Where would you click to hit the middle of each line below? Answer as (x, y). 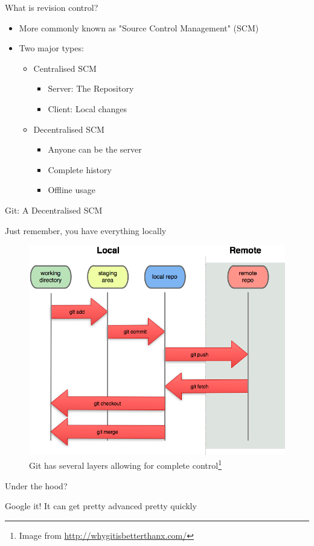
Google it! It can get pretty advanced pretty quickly (101, 506)
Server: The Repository (91, 88)
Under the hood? (36, 485)
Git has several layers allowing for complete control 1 (125, 464)
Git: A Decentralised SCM (54, 210)
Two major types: (51, 48)
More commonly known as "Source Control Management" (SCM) (139, 27)
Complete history (80, 169)
